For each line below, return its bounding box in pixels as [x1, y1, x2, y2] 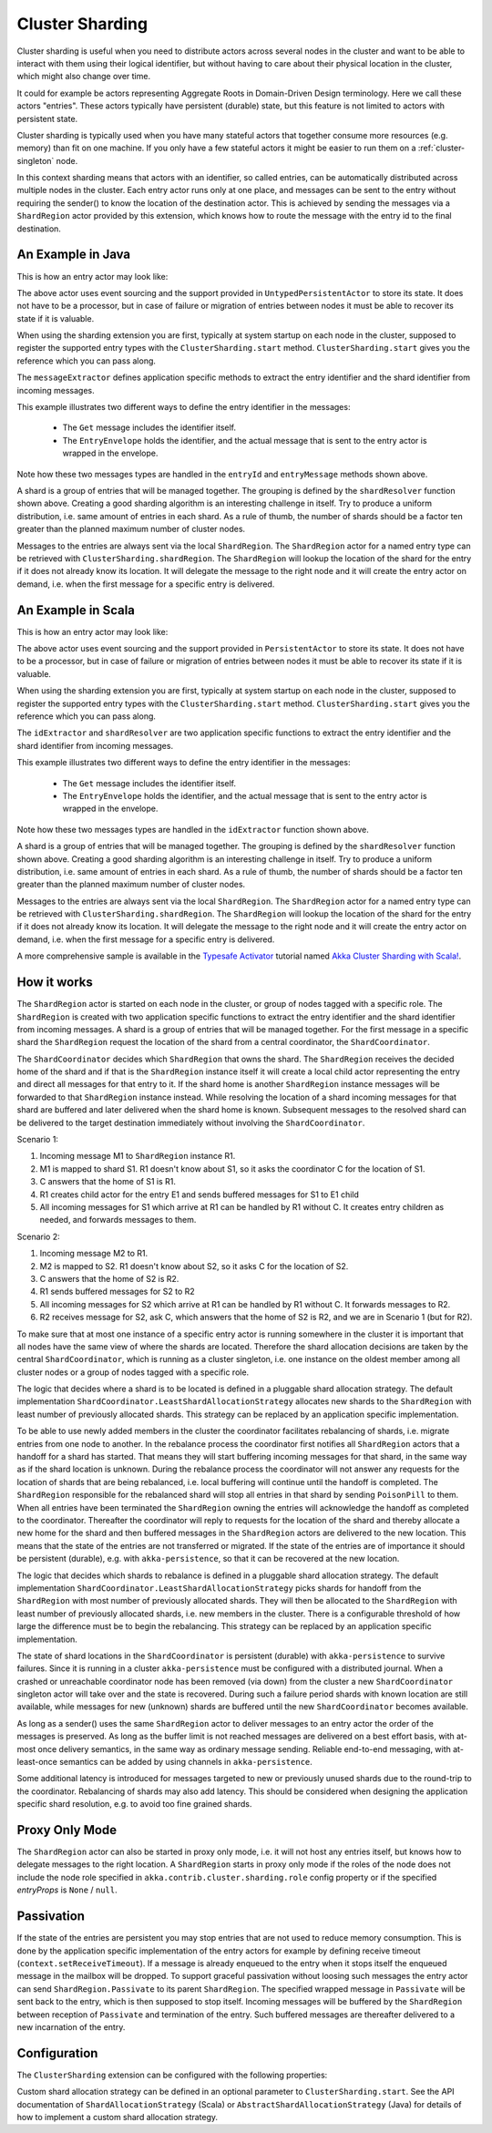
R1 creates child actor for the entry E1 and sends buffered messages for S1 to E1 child [39, 1189, 360, 1200]
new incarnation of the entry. [16, 2021, 126, 2032]
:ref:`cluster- [417, 142, 466, 154]
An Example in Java [16, 247, 131, 262]
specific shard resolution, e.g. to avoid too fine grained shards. [16, 1799, 252, 1810]
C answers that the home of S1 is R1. [39, 1176, 177, 1187]
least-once [16, 1757, 58, 1768]
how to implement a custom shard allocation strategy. [16, 2111, 219, 2122]
